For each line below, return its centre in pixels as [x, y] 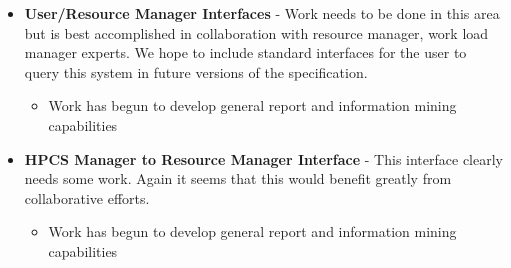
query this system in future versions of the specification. [196, 71]
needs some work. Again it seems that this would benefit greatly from [238, 178]
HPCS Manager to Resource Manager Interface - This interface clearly [263, 158]
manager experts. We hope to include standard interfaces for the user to [245, 52]
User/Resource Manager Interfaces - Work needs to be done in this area [262, 13]
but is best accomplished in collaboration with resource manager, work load [256, 32]
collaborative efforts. [87, 197]
